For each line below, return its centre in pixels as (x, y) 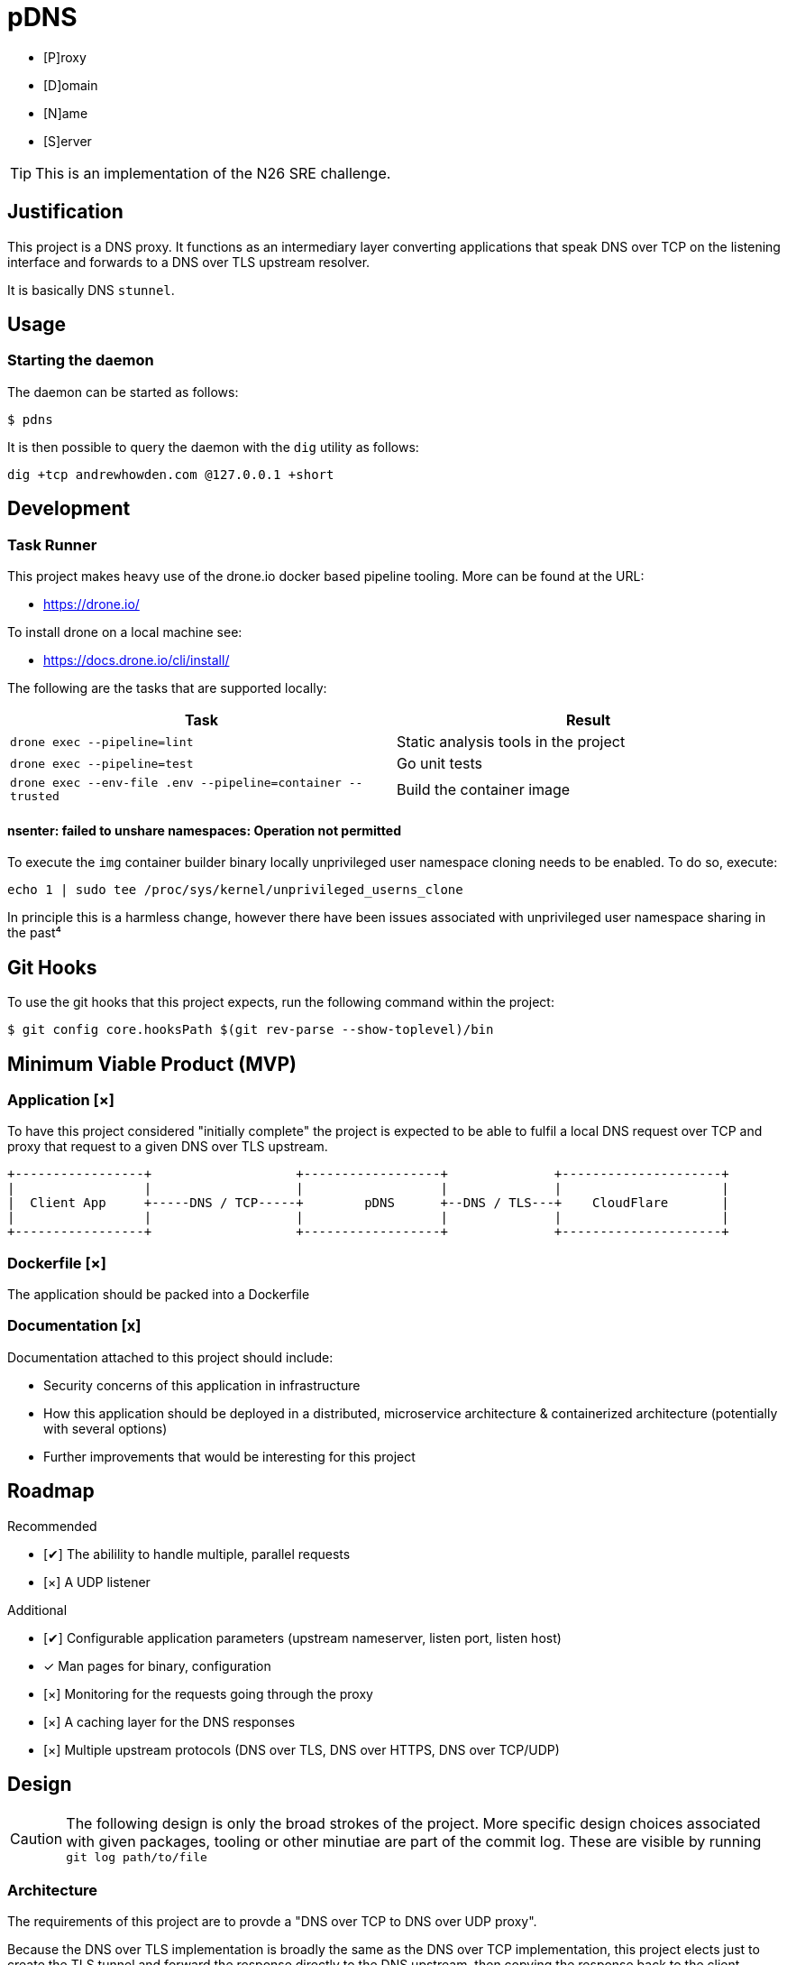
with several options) (105, 1428)
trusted (35, 797)
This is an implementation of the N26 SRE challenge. (213, 173)
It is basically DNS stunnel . (91, 290)
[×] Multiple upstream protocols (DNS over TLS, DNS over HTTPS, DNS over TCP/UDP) (302, 1749)
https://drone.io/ (92, 604)
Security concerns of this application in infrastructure (202, 1385)
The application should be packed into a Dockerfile (159, 1295)
